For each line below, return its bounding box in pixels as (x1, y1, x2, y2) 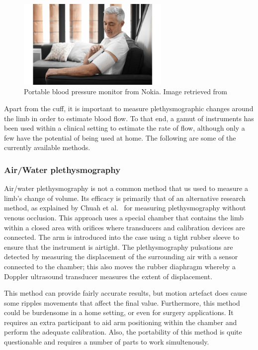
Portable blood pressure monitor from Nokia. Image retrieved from (24, 86, 228, 97)
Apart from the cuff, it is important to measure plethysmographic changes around (4, 103, 254, 113)
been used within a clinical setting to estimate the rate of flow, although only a (4, 123, 245, 133)
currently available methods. (4, 142, 90, 153)
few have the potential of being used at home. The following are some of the (4, 132, 236, 143)
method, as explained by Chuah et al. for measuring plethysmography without (4, 202, 246, 213)
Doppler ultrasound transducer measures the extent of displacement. (4, 271, 212, 281)
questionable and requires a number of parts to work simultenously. (4, 337, 209, 347)
